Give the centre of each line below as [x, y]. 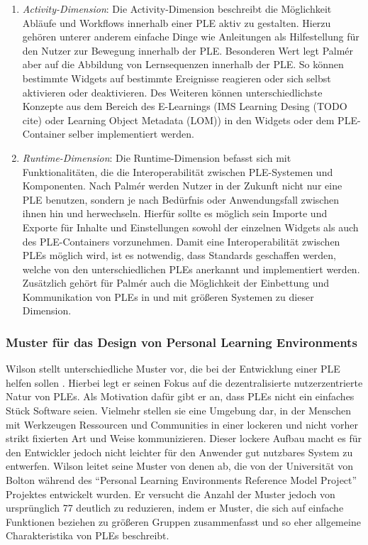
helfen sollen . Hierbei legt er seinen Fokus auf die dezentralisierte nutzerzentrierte [184, 382]
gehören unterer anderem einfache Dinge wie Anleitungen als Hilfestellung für [191, 37]
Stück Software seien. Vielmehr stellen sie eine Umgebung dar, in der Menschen [178, 411]
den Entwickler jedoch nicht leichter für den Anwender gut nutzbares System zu [179, 452]
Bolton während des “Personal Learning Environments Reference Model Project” [182, 480]
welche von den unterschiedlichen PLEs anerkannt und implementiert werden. [191, 269]
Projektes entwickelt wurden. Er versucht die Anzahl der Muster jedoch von [171, 494]
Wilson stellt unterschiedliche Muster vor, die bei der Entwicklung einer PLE [173, 369]
